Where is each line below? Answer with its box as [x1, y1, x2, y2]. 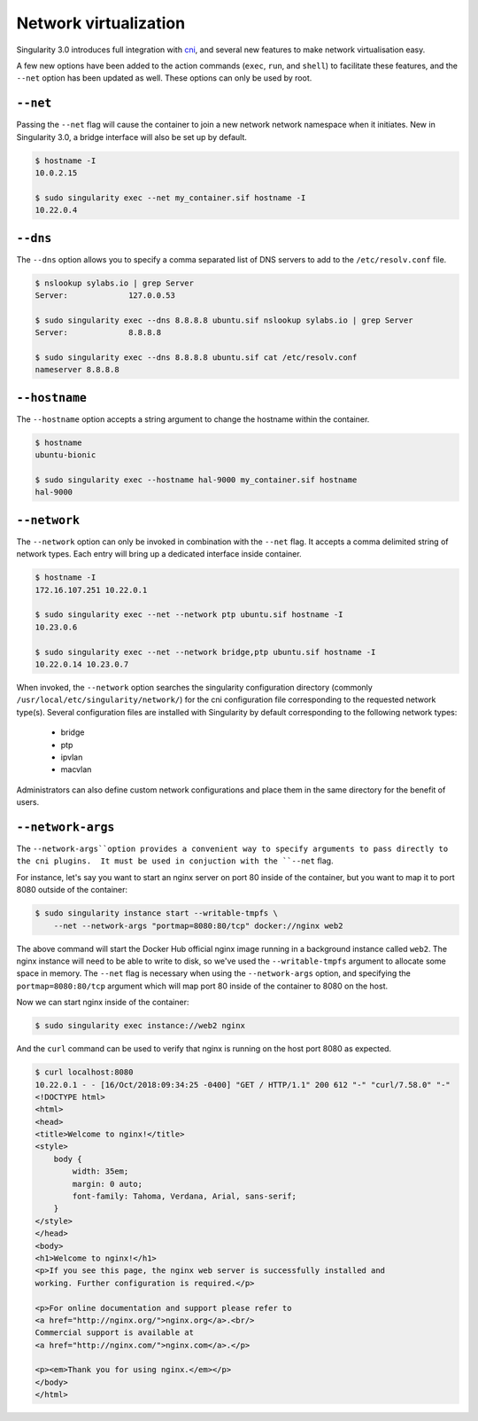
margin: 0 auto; [72, 1179, 143, 1189]
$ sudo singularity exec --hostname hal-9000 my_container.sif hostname [35, 475, 358, 485]
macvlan [60, 764, 92, 775]
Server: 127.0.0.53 [35, 291, 176, 301]
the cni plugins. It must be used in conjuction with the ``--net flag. [16, 855, 334, 866]
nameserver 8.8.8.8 [35, 364, 119, 375]
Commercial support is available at [35, 1328, 195, 1338]
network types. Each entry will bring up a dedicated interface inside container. [16, 549, 302, 559]
